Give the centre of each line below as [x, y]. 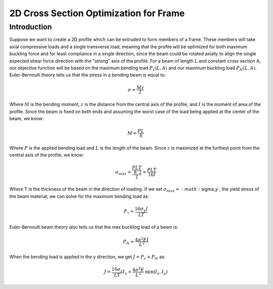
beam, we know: [27, 118]
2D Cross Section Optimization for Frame [97, 13]
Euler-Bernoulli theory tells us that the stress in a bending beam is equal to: [88, 75]
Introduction [31, 27]
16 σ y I [141, 209]
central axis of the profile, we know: [47, 155]
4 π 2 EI [142, 239]
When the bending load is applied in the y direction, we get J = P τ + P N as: [87, 257]
